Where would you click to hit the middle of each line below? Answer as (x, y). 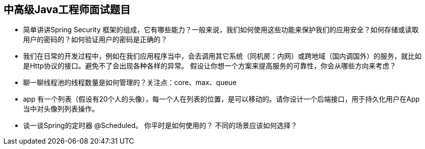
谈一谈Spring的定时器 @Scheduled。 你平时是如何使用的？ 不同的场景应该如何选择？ (160, 126)
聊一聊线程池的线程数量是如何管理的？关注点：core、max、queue (130, 83)
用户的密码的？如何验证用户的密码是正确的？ (95, 40)
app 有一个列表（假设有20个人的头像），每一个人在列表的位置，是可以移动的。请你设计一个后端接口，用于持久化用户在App (222, 99)
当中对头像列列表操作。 (61, 109)
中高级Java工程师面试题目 (67, 10)
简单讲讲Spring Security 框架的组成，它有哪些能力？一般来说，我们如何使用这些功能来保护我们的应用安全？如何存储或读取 (221, 30)
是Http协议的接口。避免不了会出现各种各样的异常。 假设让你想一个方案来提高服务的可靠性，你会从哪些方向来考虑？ (210, 66)
